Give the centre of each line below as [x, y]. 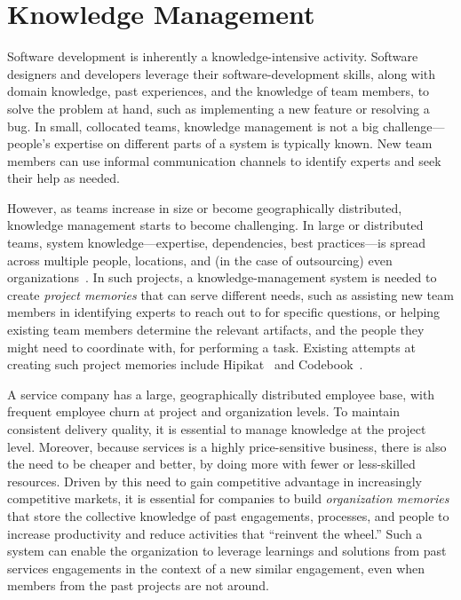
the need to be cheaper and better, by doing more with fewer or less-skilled [211, 464]
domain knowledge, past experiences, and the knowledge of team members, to [219, 91]
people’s [29, 143]
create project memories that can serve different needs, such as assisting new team [230, 294]
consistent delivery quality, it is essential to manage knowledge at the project [217, 429]
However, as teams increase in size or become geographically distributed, [205, 207]
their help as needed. [64, 178]
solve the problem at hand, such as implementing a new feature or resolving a [219, 108]
